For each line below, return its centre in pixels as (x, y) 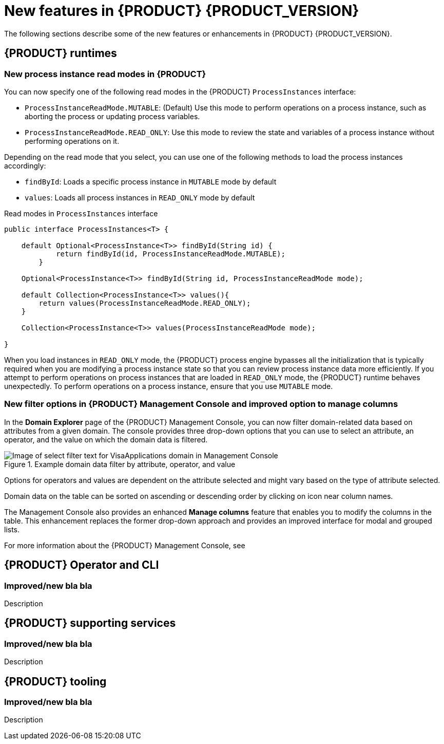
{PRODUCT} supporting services (90, 623)
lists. (12, 529)
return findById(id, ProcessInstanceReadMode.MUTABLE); (171, 254)
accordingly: (25, 165)
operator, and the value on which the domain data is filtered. (106, 439)
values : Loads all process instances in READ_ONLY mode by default (140, 197)
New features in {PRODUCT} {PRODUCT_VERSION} (182, 11)
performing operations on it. (72, 141)
